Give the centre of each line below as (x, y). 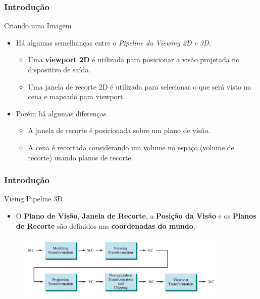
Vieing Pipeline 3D (33, 199)
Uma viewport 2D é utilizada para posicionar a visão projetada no (134, 59)
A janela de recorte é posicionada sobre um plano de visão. (119, 130)
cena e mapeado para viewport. (76, 96)
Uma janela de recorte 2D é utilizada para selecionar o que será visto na (140, 86)
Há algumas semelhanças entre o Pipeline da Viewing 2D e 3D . (113, 42)
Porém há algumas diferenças (61, 113)
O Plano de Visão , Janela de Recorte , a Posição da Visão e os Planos (136, 215)
